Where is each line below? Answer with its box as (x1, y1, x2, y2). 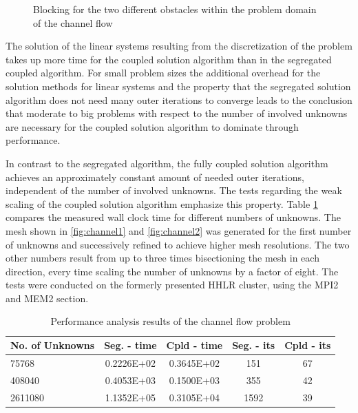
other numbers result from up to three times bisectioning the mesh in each (6, 251, 319, 265)
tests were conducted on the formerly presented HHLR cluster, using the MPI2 (6, 277, 339, 292)
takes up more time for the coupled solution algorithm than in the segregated (6, 52, 332, 66)
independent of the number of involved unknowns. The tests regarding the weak (6, 183, 342, 198)
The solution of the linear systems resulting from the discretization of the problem (6, 39, 352, 53)
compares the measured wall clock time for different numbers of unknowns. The (6, 210, 341, 224)
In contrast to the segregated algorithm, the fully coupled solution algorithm (6, 156, 328, 170)
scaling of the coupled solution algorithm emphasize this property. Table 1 (6, 196, 318, 211)
